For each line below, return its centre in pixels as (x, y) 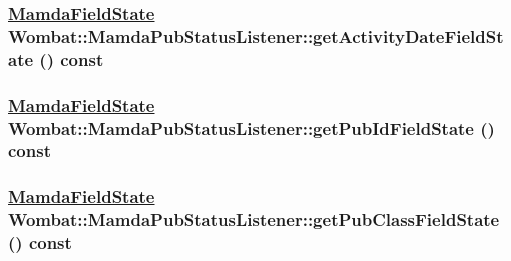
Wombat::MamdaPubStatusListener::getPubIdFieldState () (251, 127)
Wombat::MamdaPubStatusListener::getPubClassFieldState (254, 219)
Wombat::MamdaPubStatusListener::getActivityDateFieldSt (256, 35)
